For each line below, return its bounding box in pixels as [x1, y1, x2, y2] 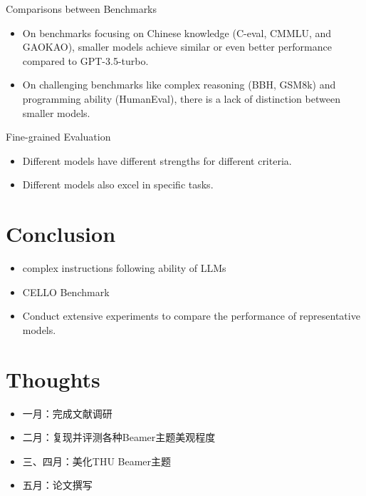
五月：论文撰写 [22, 477, 93, 492]
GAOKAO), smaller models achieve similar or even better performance [22, 39, 332, 54]
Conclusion [6, 219, 116, 248]
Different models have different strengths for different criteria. [22, 153, 292, 168]
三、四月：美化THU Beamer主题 [22, 453, 172, 468]
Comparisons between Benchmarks [6, 1, 157, 16]
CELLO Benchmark [22, 284, 110, 299]
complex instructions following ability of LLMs [22, 260, 226, 275]
